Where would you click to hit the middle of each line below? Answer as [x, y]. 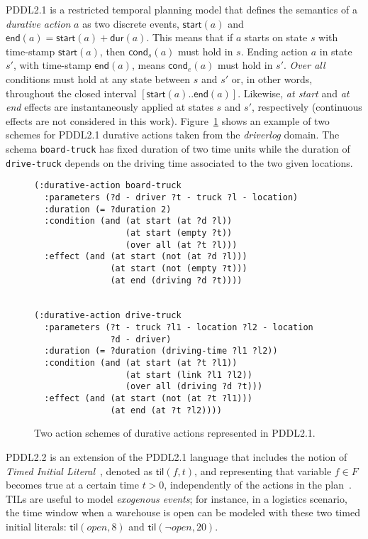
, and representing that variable [263, 470]
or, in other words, [272, 78]
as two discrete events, [131, 23]
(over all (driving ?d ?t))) [194, 387]
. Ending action [274, 51]
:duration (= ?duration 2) [108, 209]
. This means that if [190, 37]
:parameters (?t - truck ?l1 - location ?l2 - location [179, 328]
